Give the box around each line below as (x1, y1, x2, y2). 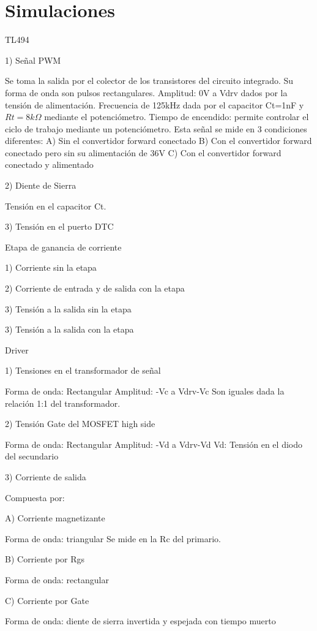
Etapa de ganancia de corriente (5, 240, 122, 253)
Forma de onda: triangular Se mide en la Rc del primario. (5, 532, 221, 545)
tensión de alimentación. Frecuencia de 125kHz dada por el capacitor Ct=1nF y (5, 98, 304, 111)
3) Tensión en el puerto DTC (5, 220, 114, 233)
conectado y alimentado (5, 158, 94, 171)
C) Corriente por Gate (5, 594, 89, 606)
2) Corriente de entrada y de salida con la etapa (5, 282, 185, 295)
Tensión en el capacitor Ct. (5, 199, 106, 212)
